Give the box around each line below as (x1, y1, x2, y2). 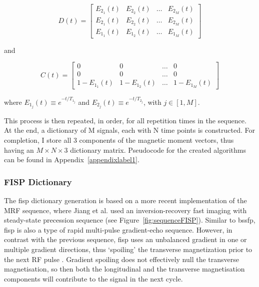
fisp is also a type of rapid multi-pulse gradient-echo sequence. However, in (4, 224, 232, 235)
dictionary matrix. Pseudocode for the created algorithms (70, 144, 246, 155)
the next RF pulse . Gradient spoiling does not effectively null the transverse (4, 254, 239, 264)
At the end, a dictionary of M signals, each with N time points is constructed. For (4, 125, 255, 135)
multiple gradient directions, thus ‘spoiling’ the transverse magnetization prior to (4, 244, 252, 254)
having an (4, 144, 34, 155)
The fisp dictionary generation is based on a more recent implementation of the (4, 195, 247, 206)
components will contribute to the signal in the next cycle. (4, 273, 183, 284)
